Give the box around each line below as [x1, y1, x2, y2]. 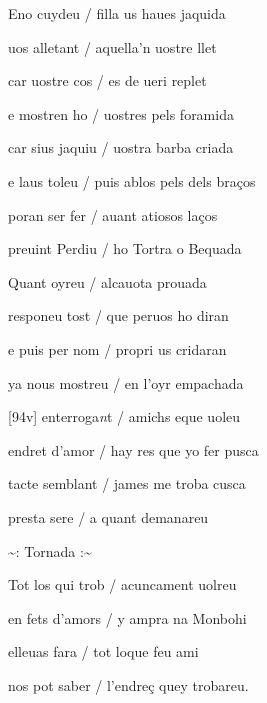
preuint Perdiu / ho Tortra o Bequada [8, 238, 242, 259]
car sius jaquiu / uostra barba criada [8, 137, 234, 158]
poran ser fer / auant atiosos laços [8, 204, 218, 225]
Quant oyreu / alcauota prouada [8, 271, 207, 292]
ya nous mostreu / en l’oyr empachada [8, 372, 244, 393]
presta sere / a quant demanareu [8, 506, 209, 527]
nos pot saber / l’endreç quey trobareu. [8, 674, 249, 695]
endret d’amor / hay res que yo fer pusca [8, 439, 259, 460]
